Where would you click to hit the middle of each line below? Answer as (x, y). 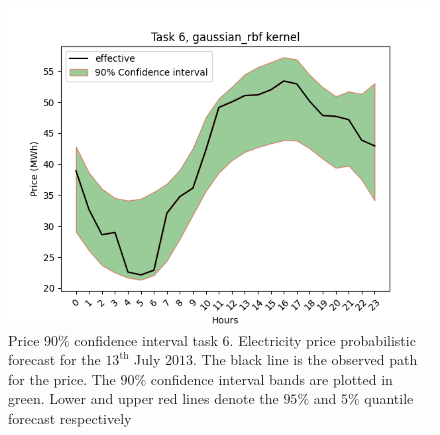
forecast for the (54, 359)
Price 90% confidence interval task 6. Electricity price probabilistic (212, 339)
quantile (389, 398)
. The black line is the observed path (305, 359)
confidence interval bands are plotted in (271, 378)
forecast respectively (70, 417)
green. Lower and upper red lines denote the (143, 398)
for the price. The (62, 378)
